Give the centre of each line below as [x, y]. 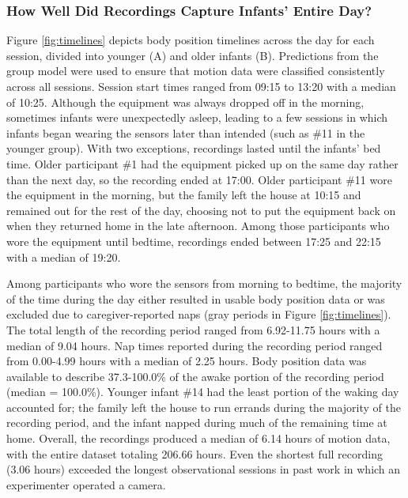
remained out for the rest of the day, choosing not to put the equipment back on [201, 210]
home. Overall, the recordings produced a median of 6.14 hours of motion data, [198, 438]
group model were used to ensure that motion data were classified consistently [196, 71]
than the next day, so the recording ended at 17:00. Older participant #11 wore [199, 179]
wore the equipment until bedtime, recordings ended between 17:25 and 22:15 [194, 241]
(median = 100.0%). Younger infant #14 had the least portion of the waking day [203, 392]
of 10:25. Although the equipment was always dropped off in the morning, [185, 102]
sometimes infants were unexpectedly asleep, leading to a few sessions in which [197, 117]
